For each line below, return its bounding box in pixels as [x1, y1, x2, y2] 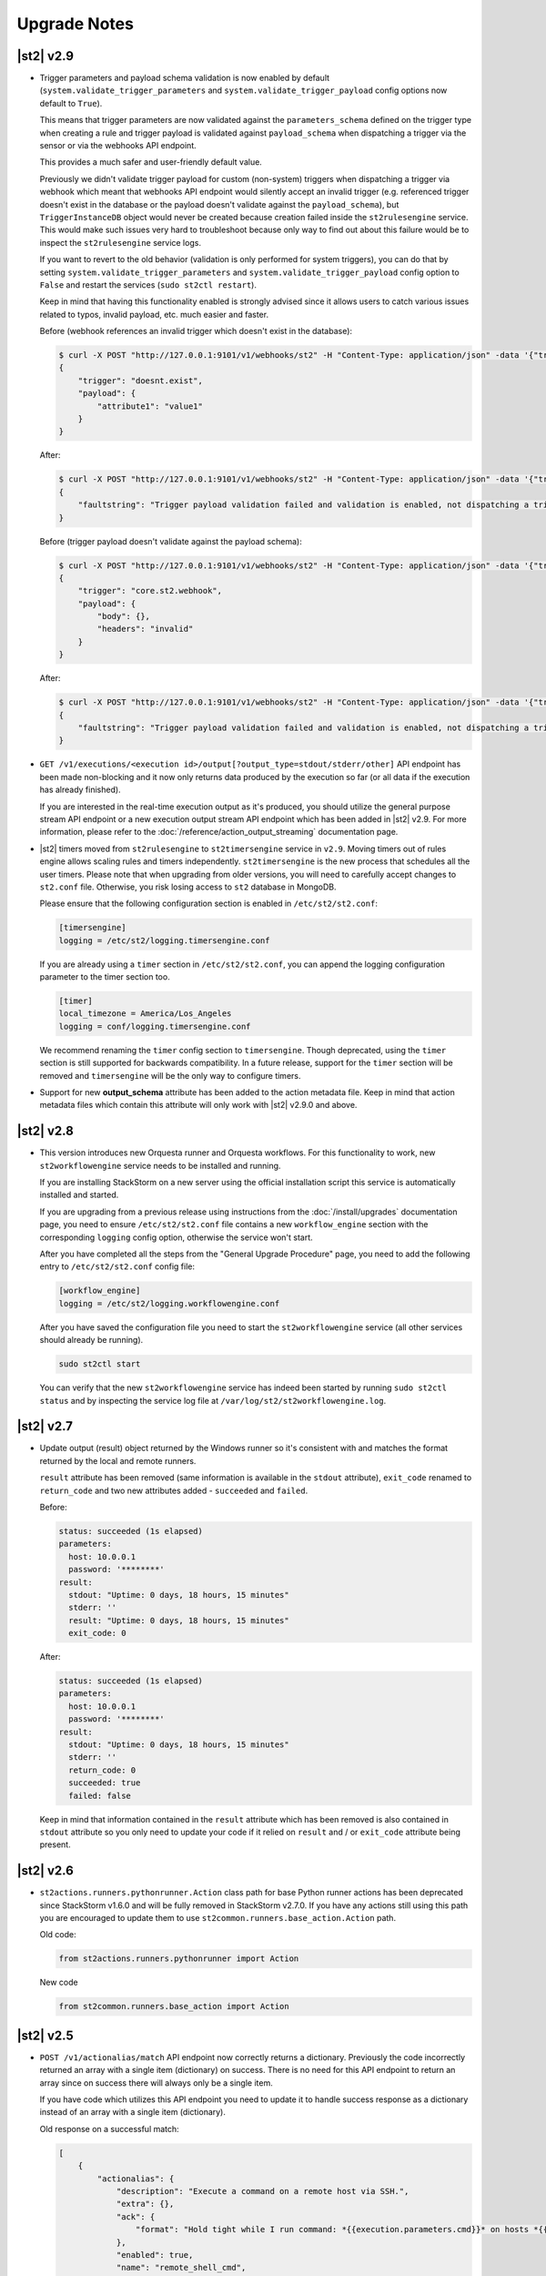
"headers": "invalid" [96, 624, 194, 635]
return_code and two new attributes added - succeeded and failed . [39, 1485, 308, 1496]
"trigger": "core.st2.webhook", [77, 585, 223, 596]
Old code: [39, 1929, 76, 1940]
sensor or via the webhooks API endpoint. [39, 140, 197, 151]
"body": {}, [96, 611, 150, 622]
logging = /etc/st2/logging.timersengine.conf [58, 935, 270, 946]
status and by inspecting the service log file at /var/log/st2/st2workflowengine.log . [39, 1395, 387, 1406]
